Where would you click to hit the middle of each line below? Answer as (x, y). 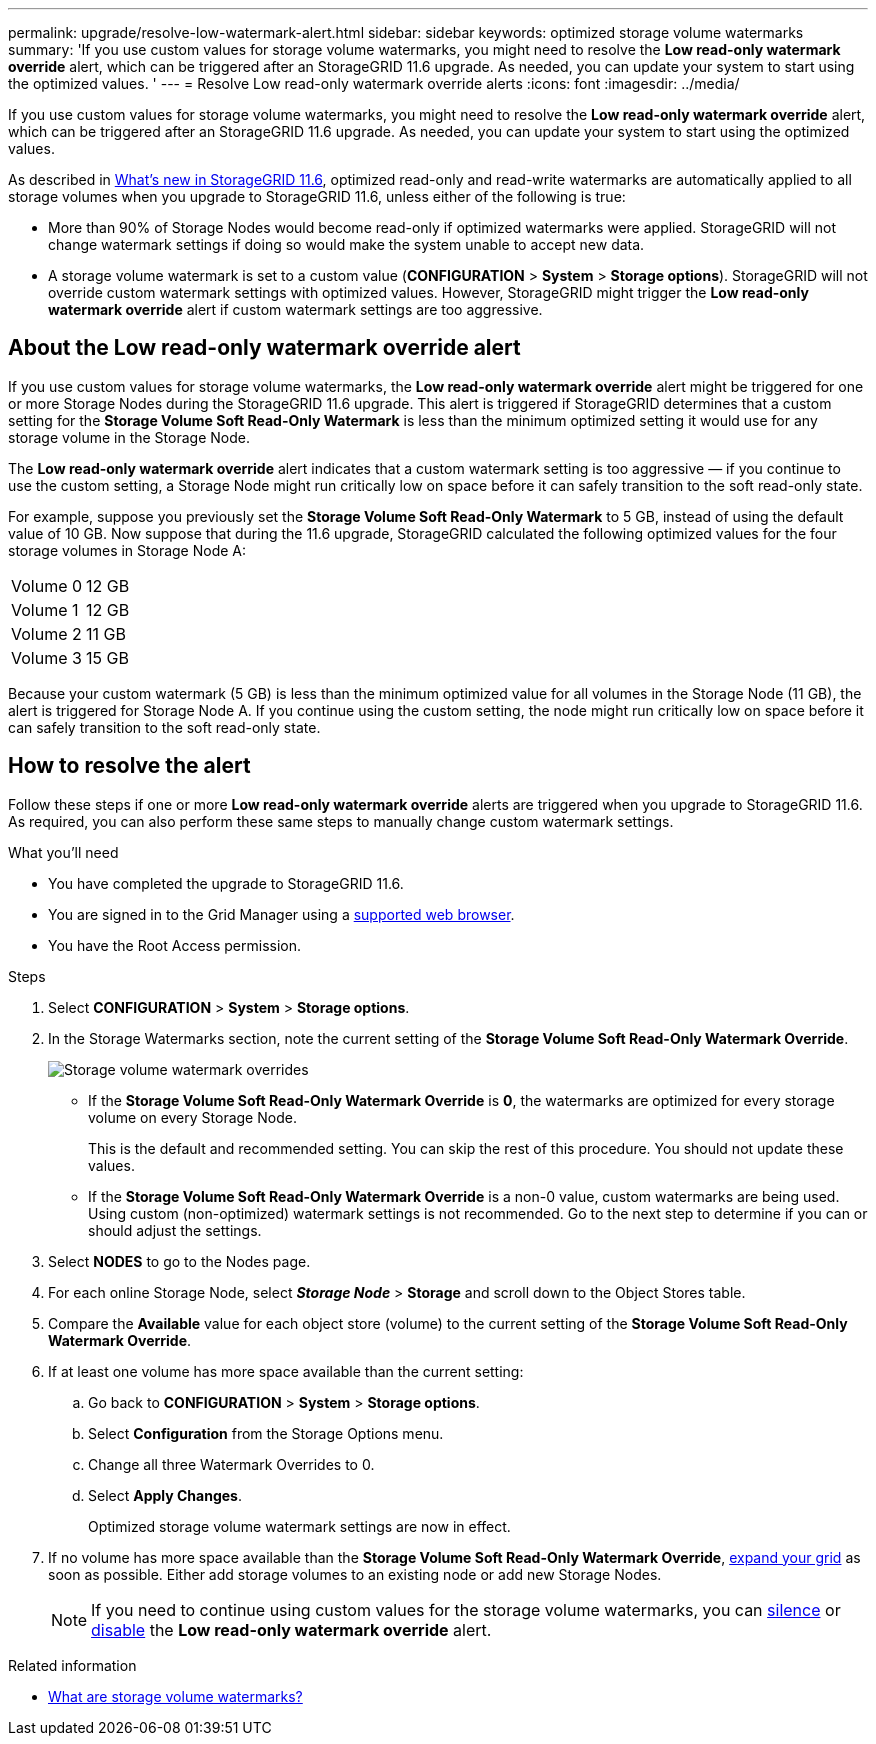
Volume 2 (46, 633)
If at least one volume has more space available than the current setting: (286, 1371)
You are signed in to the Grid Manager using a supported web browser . (281, 914)
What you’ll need (63, 852)
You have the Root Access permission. (175, 945)
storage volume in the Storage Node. (129, 437)
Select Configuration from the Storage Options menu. (266, 1433)
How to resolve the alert (129, 766)
